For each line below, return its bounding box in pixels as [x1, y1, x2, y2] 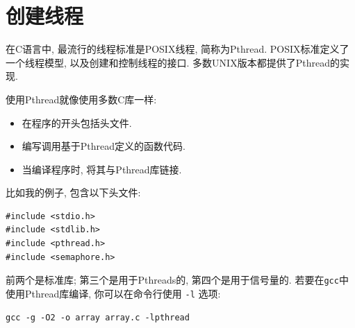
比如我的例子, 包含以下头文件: [6, 185, 141, 200]
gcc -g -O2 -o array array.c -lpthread [6, 312, 190, 322]
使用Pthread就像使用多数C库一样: [6, 92, 157, 106]
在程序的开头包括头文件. [22, 115, 132, 130]
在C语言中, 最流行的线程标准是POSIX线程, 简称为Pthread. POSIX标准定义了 [6, 42, 349, 56]
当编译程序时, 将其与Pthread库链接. [22, 162, 182, 176]
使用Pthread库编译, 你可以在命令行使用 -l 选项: [6, 286, 221, 300]
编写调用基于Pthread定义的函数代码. [22, 139, 185, 153]
